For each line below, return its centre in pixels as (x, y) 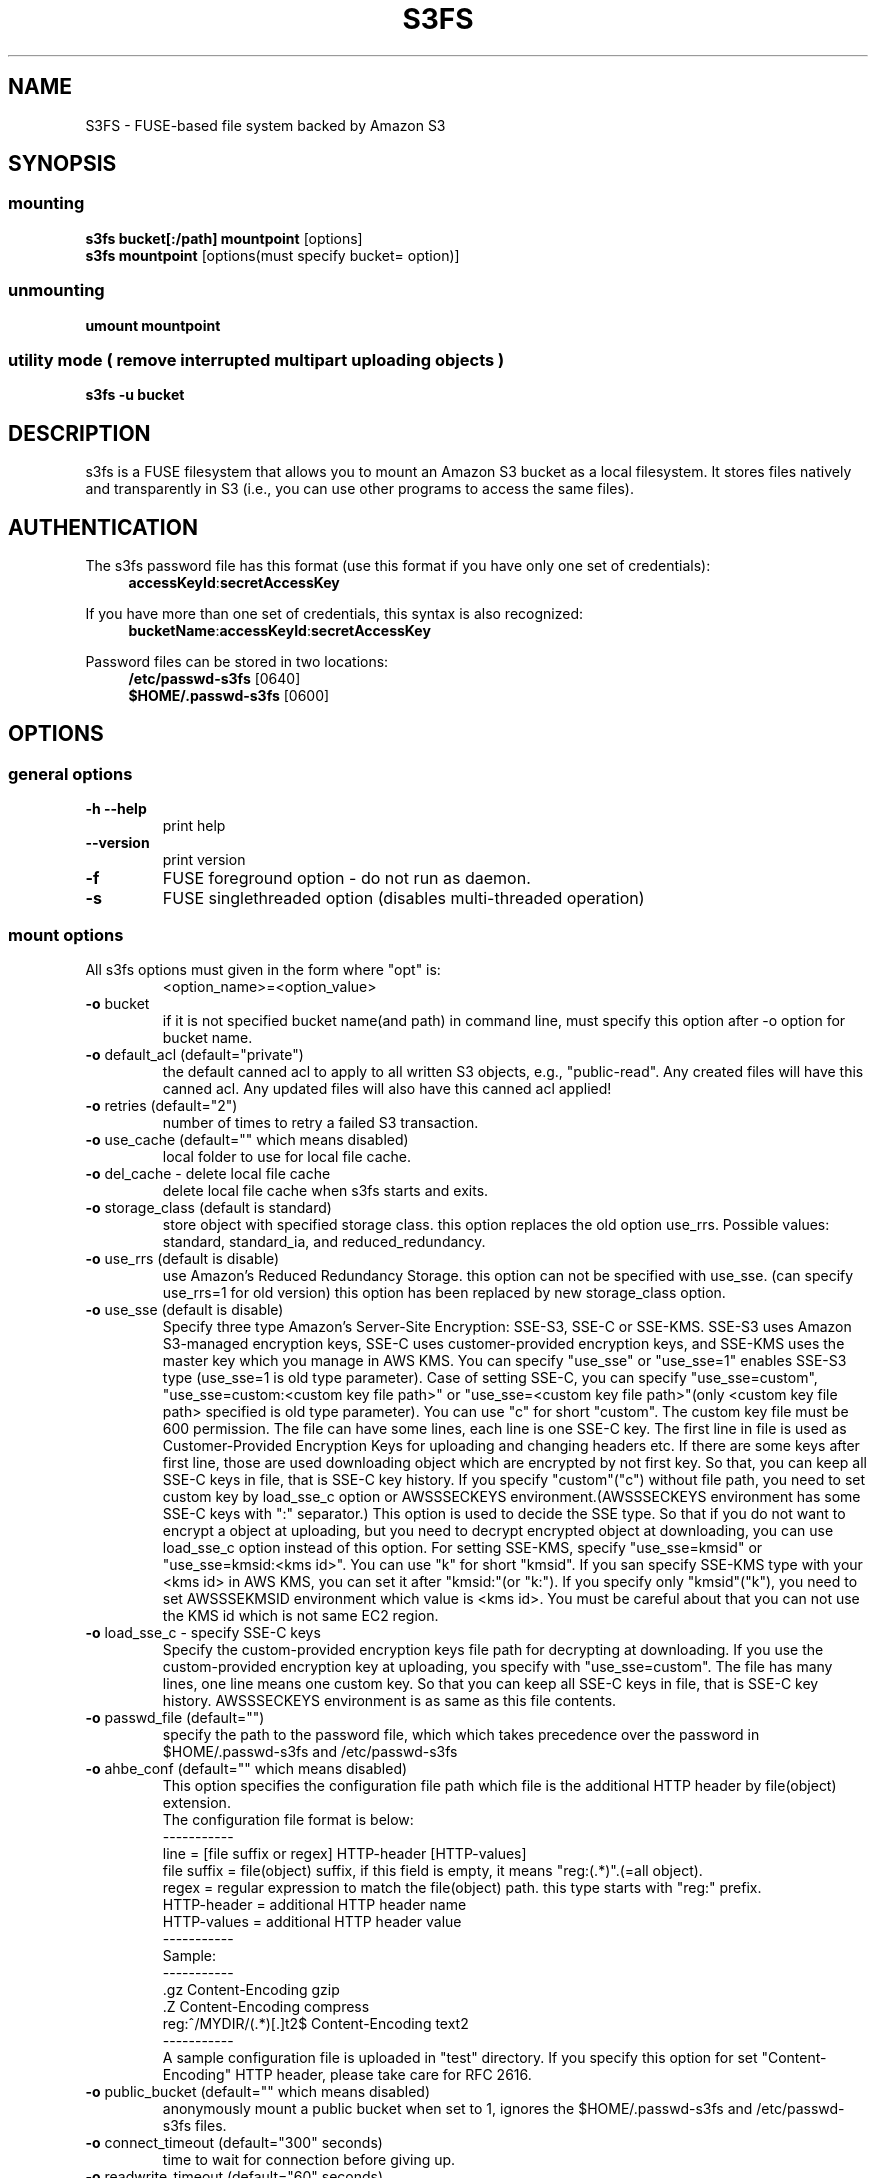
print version (204, 860)
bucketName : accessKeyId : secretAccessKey (279, 630)
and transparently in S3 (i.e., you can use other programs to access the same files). (360, 489)
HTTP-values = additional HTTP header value (312, 1921)
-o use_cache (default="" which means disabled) (247, 1139)
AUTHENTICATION (103, 527)
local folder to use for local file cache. (286, 1156)
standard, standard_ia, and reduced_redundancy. (324, 1241)
